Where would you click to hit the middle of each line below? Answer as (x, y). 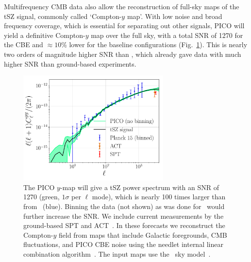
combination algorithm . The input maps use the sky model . (117, 253)
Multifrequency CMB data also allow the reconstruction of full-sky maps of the (122, 6)
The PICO (39, 187)
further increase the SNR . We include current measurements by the (124, 216)
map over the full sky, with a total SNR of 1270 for (167, 35)
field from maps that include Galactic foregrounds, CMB (143, 235)
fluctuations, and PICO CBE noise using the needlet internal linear (123, 244)
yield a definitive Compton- (45, 35)
